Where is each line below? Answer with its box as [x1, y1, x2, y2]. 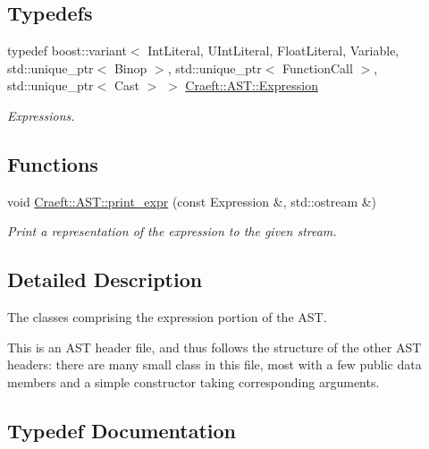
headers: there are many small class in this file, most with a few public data [7, 355, 422, 374]
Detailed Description [7, 266, 203, 293]
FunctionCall [282, 58, 353, 77]
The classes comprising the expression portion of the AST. [7, 308, 327, 326]
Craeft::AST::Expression [185, 76, 318, 95]
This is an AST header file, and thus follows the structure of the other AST [7, 337, 422, 356]
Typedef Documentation [7, 416, 236, 444]
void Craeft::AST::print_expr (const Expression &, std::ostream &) [7, 191, 377, 210]
